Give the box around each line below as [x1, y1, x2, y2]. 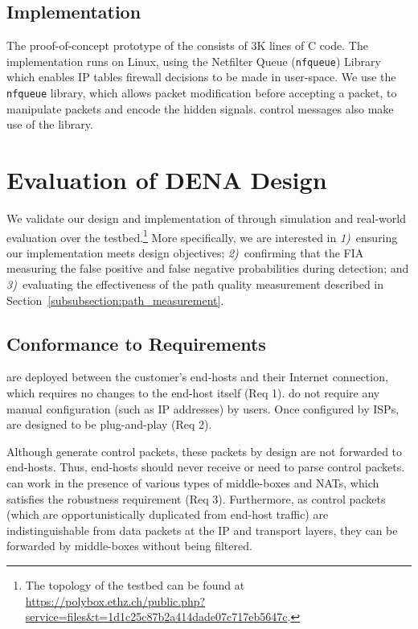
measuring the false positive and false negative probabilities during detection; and [6, 260, 409, 277]
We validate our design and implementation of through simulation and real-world [6, 210, 406, 227]
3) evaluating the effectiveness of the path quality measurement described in [6, 276, 384, 293]
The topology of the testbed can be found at [25, 576, 245, 593]
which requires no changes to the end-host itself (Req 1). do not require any [6, 384, 380, 401]
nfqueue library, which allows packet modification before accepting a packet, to [6, 84, 397, 101]
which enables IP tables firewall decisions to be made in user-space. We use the [6, 68, 396, 85]
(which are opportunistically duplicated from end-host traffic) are [6, 506, 329, 523]
